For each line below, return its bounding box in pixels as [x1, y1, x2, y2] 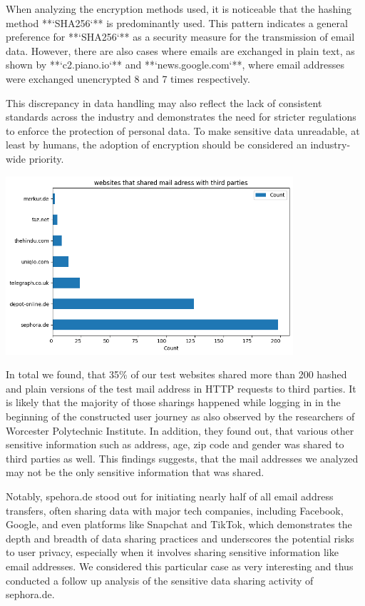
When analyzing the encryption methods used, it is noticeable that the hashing [6, 1, 351, 16]
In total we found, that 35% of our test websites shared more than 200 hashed [6, 367, 347, 382]
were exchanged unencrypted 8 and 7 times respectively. [6, 71, 250, 86]
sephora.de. [6, 587, 55, 602]
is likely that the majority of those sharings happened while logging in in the [6, 395, 341, 410]
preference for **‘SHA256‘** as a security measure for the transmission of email [6, 29, 355, 44]
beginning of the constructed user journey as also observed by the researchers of [6, 408, 355, 423]
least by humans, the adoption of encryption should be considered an [6, 137, 307, 152]
